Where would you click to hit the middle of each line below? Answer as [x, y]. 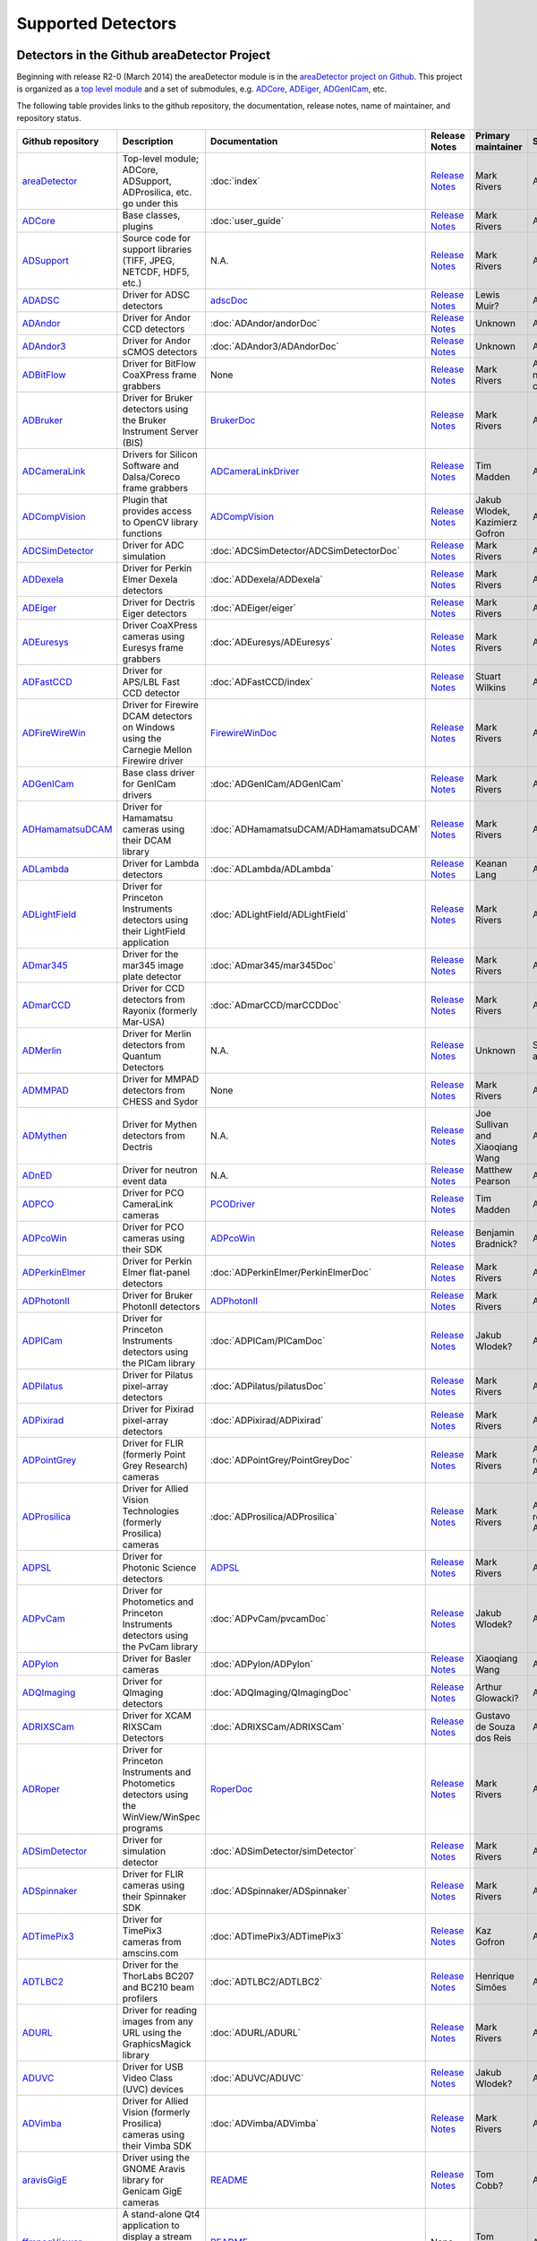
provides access [157, 511]
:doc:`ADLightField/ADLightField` [280, 914]
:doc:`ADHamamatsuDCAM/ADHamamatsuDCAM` [315, 829]
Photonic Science [159, 1567]
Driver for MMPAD [161, 1078]
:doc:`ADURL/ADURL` [256, 2032]
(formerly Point [154, 1454]
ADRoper [41, 1788]
